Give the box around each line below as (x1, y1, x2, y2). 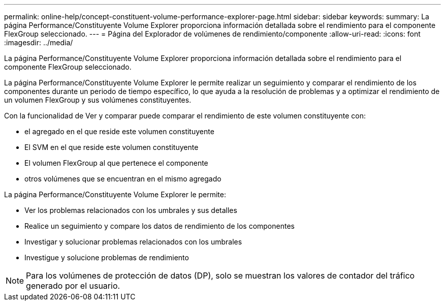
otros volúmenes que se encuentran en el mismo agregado (24, 174, 221, 183)
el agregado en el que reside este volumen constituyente (24, 127, 214, 136)
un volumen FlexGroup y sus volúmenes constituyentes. (4, 96, 192, 104)
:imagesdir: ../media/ (4, 38, 73, 47)
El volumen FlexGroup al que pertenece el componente (24, 159, 208, 167)
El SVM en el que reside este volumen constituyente (24, 143, 199, 151)
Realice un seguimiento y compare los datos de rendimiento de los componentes (24, 222, 295, 230)
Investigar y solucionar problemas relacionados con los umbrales (24, 237, 242, 246)
